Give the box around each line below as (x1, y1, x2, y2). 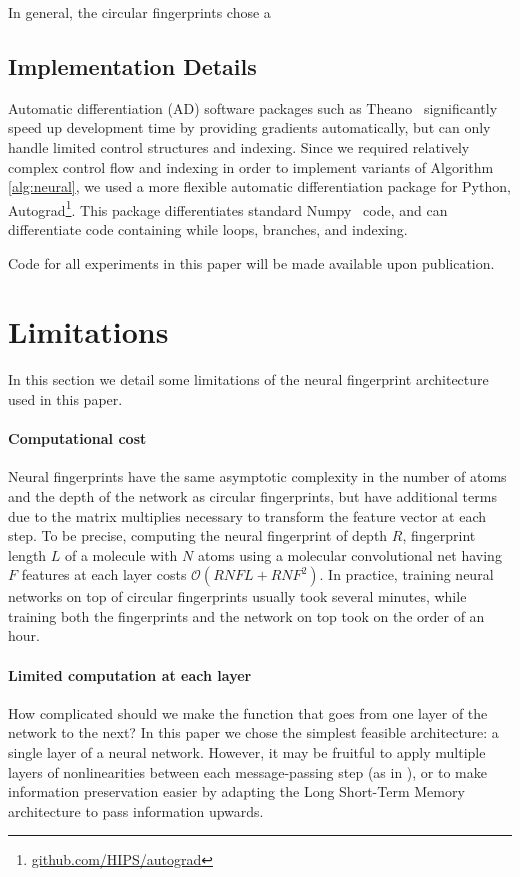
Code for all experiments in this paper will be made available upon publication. (8, 252, 495, 273)
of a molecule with (65, 544, 178, 565)
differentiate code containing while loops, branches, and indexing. (8, 219, 408, 240)
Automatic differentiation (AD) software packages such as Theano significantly (8, 97, 498, 118)
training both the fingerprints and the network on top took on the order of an (8, 605, 485, 626)
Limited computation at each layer (8, 664, 252, 685)
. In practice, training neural (319, 564, 494, 585)
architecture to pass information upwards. (8, 800, 264, 821)
